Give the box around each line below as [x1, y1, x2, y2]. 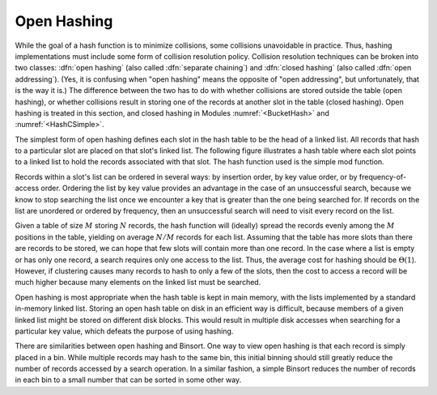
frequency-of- [359, 172, 407, 181]
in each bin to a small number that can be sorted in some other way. [15, 375, 242, 384]
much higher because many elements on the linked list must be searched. [15, 278, 261, 287]
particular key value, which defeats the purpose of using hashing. [15, 326, 234, 336]
